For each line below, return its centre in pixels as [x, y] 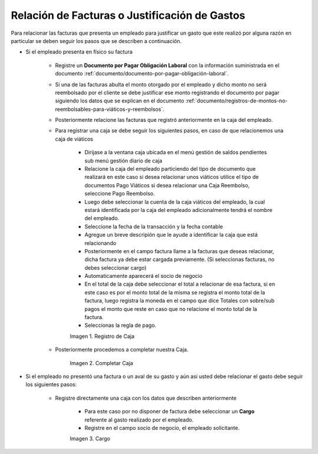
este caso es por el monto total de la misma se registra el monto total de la [175, 292]
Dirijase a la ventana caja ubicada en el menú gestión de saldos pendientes [176, 153]
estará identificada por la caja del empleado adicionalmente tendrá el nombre [178, 210]
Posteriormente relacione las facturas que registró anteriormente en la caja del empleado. [164, 120]
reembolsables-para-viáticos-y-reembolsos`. [110, 109]
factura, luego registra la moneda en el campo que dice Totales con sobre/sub [180, 301]
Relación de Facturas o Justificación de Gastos [128, 15]
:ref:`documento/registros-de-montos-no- [237, 101]
